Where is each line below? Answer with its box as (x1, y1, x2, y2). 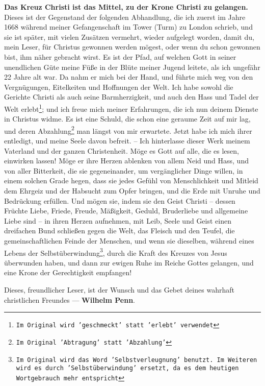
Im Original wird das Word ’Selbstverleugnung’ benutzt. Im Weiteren (16, 356, 257, 364)
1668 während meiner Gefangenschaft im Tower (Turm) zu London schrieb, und (4, 21, 253, 32)
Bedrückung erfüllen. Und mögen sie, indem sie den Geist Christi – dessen (4, 195, 235, 206)
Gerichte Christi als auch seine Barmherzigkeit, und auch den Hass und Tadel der (4, 91, 259, 102)
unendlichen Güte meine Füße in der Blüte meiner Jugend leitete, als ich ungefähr (4, 61, 260, 72)
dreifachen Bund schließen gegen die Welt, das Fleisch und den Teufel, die (4, 225, 235, 236)
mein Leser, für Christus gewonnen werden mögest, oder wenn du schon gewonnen (4, 41, 260, 52)
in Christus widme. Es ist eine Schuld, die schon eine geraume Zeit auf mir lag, (4, 113, 251, 124)
